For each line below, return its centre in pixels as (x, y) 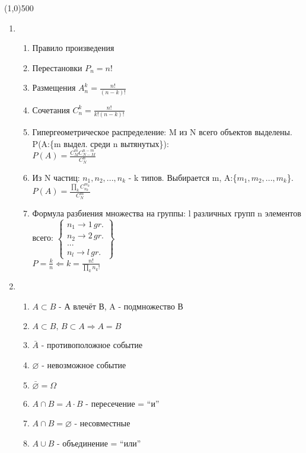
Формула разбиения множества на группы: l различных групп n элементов (167, 213)
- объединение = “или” (99, 443)
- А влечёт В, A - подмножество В (121, 306)
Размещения (54, 87)
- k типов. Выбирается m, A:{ (183, 177)
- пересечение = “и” (122, 403)
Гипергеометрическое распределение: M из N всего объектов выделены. (162, 132)
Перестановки (57, 67)
